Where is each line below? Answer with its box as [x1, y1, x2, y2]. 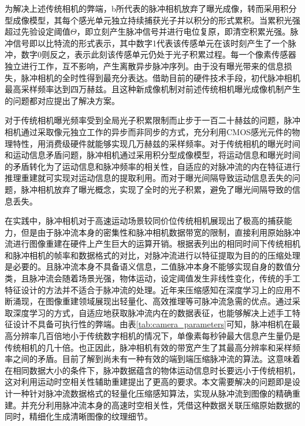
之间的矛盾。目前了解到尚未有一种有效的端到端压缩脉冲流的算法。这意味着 [12, 353, 300, 365]
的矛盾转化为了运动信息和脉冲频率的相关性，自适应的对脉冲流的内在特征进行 [5, 160, 300, 172]
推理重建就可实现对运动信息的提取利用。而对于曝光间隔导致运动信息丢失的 [5, 172, 292, 184]
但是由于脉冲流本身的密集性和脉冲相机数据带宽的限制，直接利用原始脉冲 [21, 226, 300, 238]
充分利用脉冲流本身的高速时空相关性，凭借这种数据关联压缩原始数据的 [29, 398, 300, 411]
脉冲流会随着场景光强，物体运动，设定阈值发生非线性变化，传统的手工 [29, 272, 300, 284]
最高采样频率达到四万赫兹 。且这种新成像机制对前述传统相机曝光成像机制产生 [5, 83, 300, 95]
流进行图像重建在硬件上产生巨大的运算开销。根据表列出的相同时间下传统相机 [5, 237, 300, 250]
